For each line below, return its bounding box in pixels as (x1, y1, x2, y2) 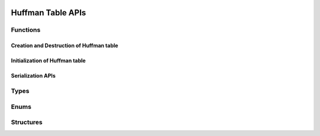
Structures (11, 118, 43, 127)
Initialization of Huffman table (11, 57, 86, 64)
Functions (11, 26, 41, 34)
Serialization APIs (11, 72, 56, 79)
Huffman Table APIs (11, 8, 87, 18)
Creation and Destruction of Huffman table (11, 42, 119, 49)
